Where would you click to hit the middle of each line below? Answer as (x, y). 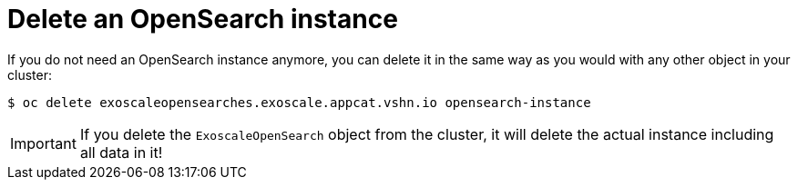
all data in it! (121, 152)
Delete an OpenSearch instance (203, 19)
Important (43, 143)
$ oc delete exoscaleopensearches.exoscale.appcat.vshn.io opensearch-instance (299, 102)
